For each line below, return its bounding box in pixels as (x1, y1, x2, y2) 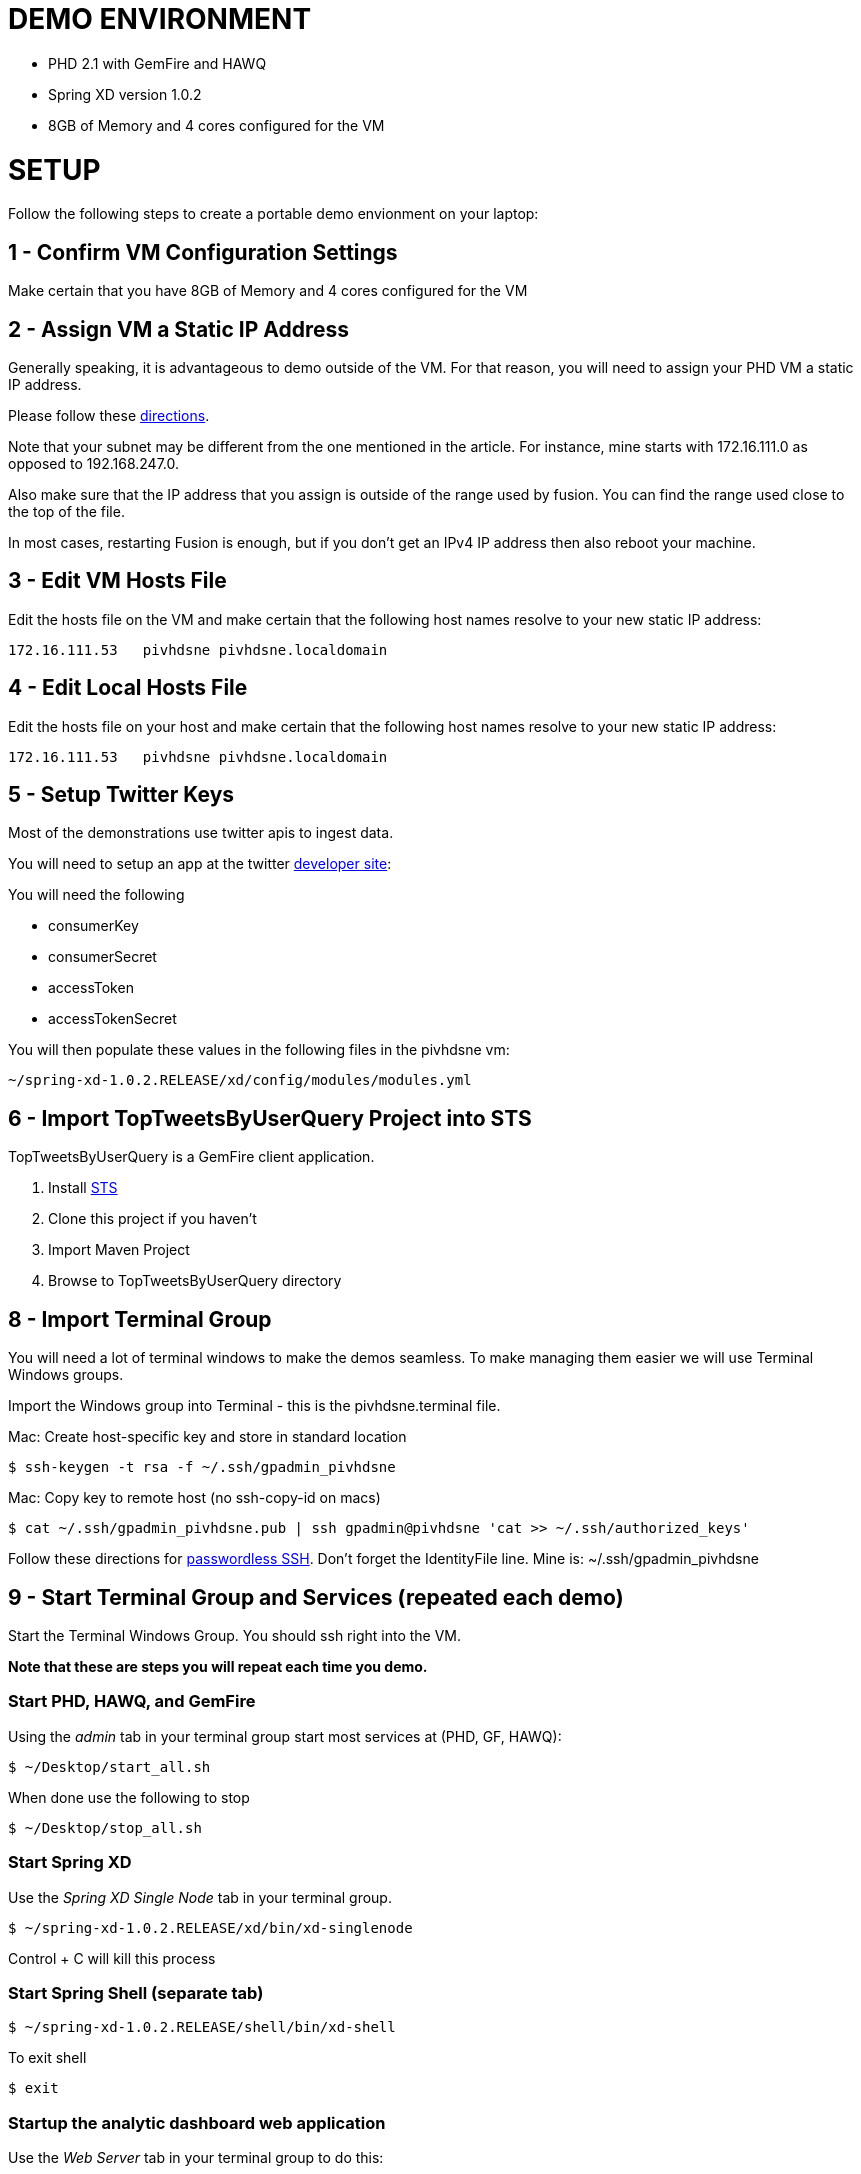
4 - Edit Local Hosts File (8, 675, 248, 701)
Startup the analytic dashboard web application (8, 2112, 386, 2133)
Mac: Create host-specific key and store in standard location (8, 1428, 407, 1446)
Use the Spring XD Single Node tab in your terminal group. (8, 1888, 392, 1906)
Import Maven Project (48, 1241, 190, 1259)
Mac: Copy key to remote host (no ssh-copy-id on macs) (8, 1489, 381, 1507)
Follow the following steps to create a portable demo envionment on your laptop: (8, 205, 539, 223)
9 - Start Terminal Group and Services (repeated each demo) (8, 1584, 624, 1610)
